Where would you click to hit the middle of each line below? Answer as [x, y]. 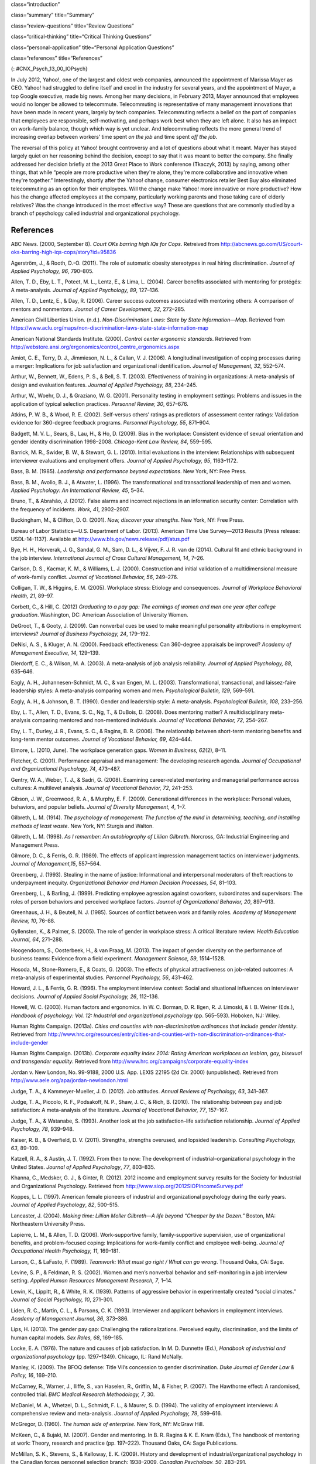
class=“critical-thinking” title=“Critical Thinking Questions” [81, 37]
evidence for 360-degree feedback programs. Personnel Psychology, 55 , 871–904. [111, 423]
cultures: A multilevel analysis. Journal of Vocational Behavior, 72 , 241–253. [102, 788]
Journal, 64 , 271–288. [37, 939]
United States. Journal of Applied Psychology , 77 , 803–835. [83, 1167]
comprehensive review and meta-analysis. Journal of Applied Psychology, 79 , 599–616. [116, 1413]
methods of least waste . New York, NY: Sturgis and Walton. [83, 826]
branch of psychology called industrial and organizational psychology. [95, 213]
